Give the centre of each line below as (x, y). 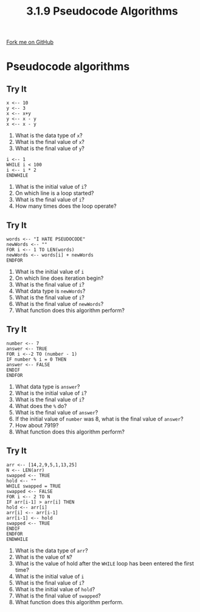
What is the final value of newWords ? (59, 304)
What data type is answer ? (47, 386)
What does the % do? (41, 406)
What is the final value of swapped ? (58, 596)
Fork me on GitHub (30, 42)
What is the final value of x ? (50, 142)
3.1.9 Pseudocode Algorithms (102, 11)
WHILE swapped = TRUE (34, 486)
